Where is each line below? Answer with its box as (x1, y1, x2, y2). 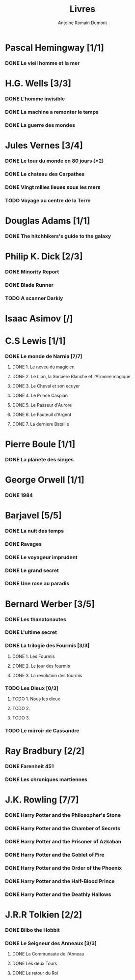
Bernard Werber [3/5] (5, 598, 95, 609)
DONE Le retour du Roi (12, 970, 58, 976)
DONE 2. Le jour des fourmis (12, 663, 70, 669)
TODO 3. (12, 715, 30, 721)
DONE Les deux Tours (12, 960, 57, 967)
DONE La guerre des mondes (5, 121, 75, 128)
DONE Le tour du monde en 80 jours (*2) (5, 157, 104, 164)
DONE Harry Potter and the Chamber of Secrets (5, 825, 120, 832)
